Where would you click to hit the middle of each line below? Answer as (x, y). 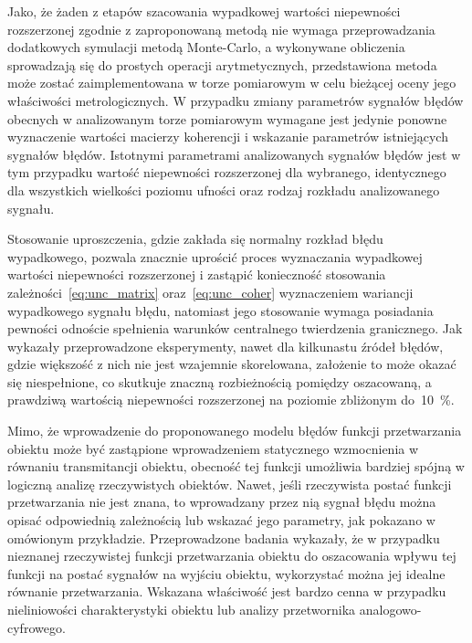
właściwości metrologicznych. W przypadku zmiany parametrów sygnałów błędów (236, 100)
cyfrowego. (37, 627)
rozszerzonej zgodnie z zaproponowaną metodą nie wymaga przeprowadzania (221, 29)
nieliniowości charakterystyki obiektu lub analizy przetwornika (182, 609)
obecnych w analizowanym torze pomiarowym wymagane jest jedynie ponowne (227, 118)
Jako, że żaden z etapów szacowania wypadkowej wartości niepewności (204, 11)
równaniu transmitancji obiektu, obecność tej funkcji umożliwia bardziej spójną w (236, 466)
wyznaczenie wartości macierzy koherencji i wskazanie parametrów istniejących (228, 137)
